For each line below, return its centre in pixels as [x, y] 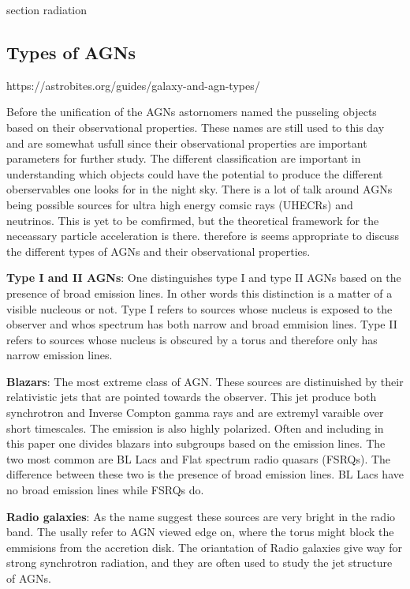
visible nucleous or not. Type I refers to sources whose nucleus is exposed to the [199, 308]
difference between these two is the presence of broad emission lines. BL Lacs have [205, 474]
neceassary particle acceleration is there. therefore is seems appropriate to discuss [203, 236]
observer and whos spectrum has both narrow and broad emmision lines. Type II [202, 324]
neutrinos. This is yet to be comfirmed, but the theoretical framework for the [193, 220]
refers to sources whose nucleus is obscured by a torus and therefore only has [192, 339]
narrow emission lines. [60, 355]
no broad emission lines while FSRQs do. [105, 490]
